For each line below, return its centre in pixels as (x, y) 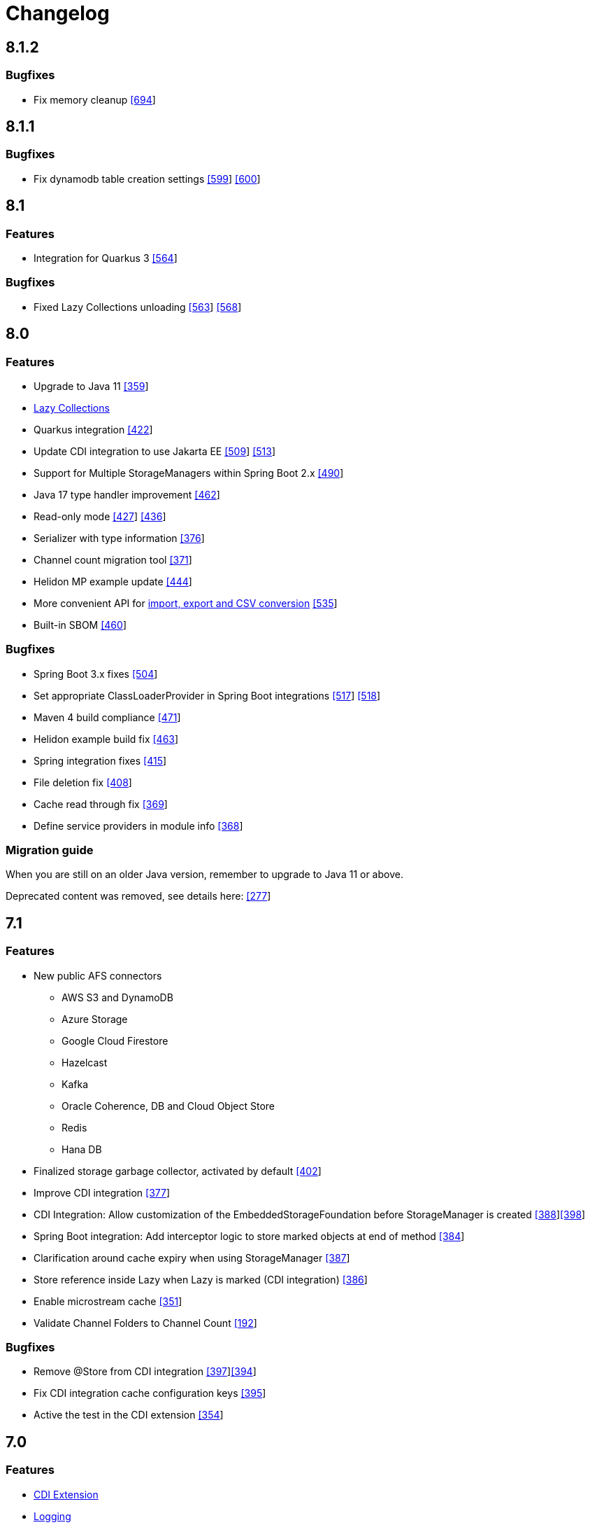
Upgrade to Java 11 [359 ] (91, 386)
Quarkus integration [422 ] (93, 429)
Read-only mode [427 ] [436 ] (100, 516)
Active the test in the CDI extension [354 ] (129, 1415)
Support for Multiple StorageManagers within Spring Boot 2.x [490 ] (189, 473)
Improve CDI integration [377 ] (102, 1192)
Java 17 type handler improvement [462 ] (127, 494)
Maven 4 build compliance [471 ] (107, 717)
